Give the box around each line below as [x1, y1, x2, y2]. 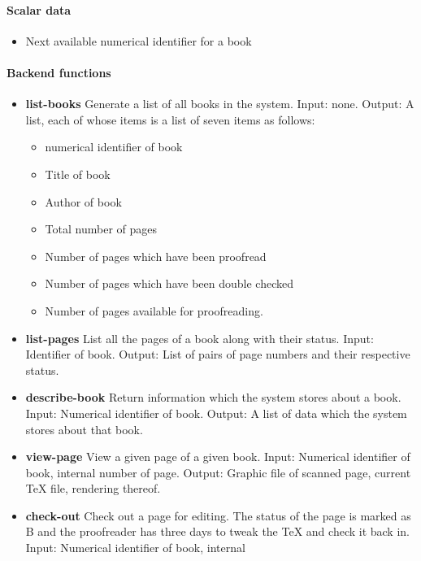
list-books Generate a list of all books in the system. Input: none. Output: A [25, 95, 414, 112]
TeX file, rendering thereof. [25, 480, 161, 497]
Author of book [45, 193, 122, 210]
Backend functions [7, 63, 111, 80]
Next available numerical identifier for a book [25, 32, 252, 49]
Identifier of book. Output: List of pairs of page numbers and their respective [25, 346, 410, 363]
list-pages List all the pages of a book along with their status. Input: [25, 329, 374, 346]
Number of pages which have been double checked [45, 275, 293, 292]
